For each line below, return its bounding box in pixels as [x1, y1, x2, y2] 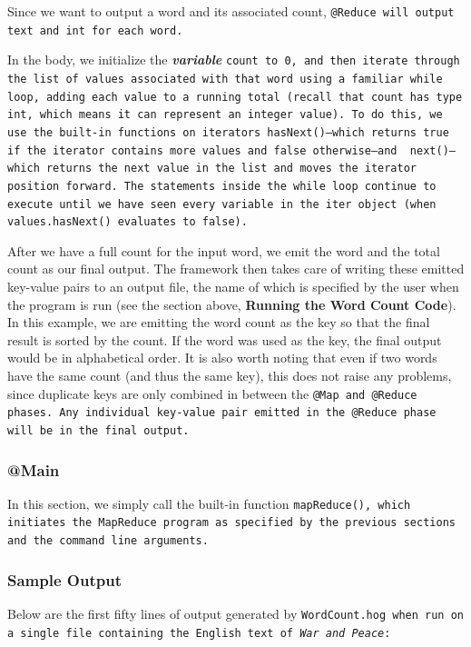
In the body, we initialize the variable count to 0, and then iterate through [7, 50, 460, 69]
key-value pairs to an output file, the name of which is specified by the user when [7, 277, 459, 296]
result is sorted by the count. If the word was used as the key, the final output [7, 330, 442, 349]
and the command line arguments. [7, 534, 209, 548]
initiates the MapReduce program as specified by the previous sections [7, 516, 456, 530]
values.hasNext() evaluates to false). [7, 215, 248, 229]
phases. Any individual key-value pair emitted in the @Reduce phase [7, 406, 437, 420]
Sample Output [7, 568, 122, 591]
